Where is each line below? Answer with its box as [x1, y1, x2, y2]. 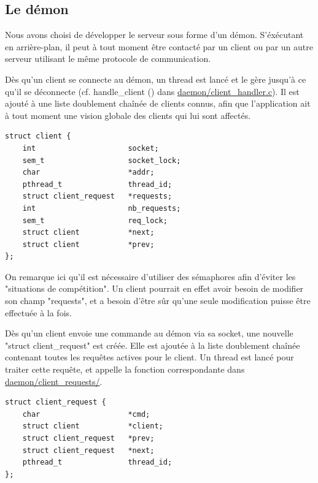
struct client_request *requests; [22, 192, 173, 201]
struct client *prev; [22, 240, 155, 249]
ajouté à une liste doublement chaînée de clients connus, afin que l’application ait [5, 97, 311, 110]
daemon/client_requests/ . [5, 375, 103, 387]
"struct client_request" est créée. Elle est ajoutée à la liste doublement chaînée [5, 338, 300, 351]
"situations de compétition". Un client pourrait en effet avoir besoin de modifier [5, 282, 304, 295]
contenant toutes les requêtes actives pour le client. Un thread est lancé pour [5, 351, 294, 363]
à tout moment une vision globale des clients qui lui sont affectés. [5, 108, 251, 121]
